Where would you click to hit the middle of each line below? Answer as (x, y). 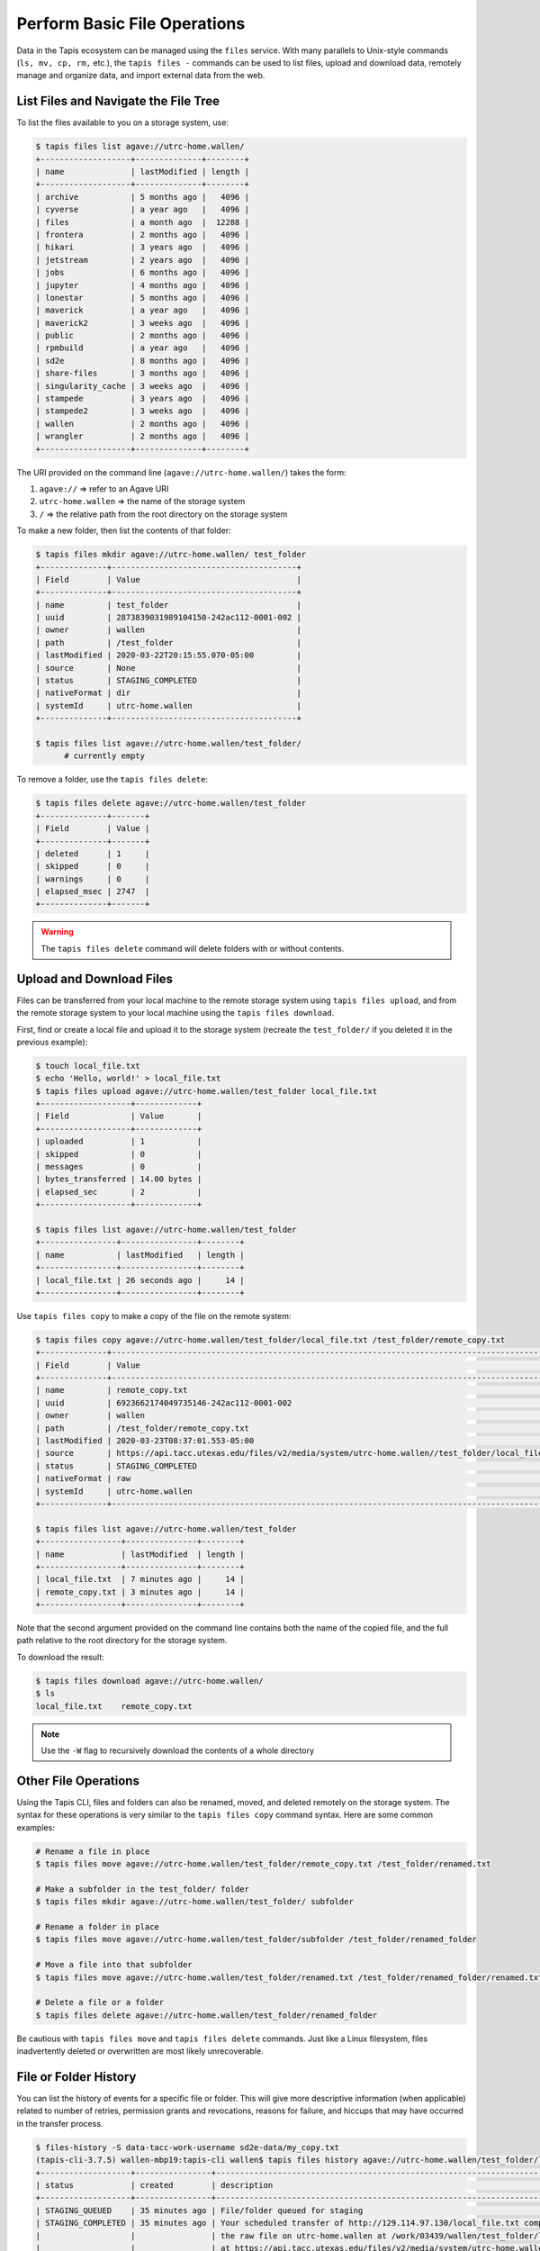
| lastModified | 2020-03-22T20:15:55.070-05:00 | (168, 655)
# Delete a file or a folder (100, 2002)
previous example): (52, 1042)
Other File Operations (78, 1781)
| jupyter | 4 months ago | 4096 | (142, 285)
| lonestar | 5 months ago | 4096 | (142, 298)
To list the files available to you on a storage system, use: (123, 122)
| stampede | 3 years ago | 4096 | (142, 399)
